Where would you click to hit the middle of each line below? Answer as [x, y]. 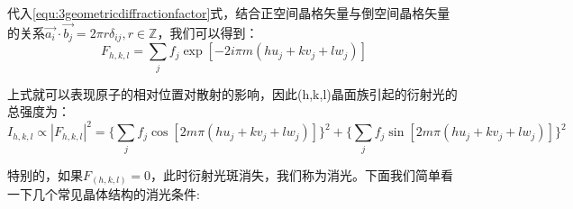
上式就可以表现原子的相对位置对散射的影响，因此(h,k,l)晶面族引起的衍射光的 [232, 93]
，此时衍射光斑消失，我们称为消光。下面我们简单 [296, 174]
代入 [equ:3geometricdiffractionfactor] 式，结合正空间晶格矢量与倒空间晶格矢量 [229, 13]
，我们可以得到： [208, 32]
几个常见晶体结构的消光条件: [116, 194]
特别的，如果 [45, 174]
